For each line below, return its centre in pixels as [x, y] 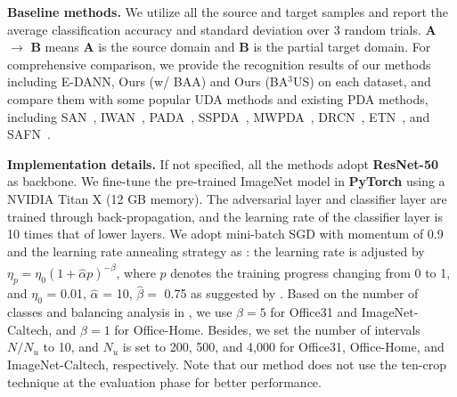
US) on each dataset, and [362, 81]
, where [136, 273]
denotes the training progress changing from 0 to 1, [310, 273]
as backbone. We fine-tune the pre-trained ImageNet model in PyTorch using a [226, 181]
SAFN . [29, 134]
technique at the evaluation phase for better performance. [164, 381]
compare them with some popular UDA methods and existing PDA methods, [218, 98]
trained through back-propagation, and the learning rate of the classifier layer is [225, 216]
